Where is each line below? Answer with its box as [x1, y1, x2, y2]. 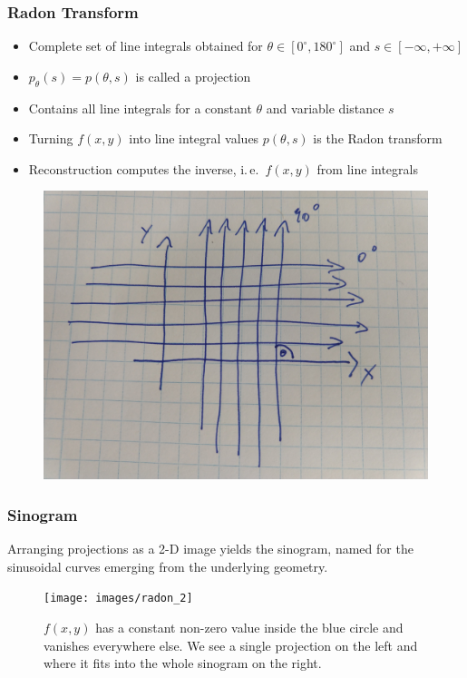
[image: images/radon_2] [44, 592, 193, 605]
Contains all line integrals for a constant [28, 98, 252, 117]
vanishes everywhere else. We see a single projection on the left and [44, 635, 418, 654]
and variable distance [266, 98, 384, 117]
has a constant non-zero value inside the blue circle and [95, 618, 404, 637]
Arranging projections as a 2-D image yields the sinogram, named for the [7, 539, 413, 558]
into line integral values [129, 129, 259, 148]
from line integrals [316, 159, 418, 178]
